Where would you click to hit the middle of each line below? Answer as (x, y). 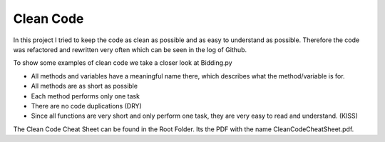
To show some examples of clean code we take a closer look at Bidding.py (123, 63)
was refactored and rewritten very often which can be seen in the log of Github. (130, 49)
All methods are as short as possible (84, 86)
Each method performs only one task (86, 96)
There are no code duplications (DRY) (86, 106)
